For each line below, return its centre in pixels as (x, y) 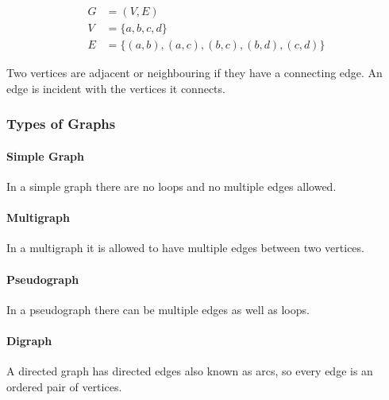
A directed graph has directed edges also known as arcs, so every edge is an (190, 371)
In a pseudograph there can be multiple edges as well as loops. (158, 309)
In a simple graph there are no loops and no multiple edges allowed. (171, 186)
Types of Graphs (61, 124)
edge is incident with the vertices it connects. (116, 88)
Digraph (29, 340)
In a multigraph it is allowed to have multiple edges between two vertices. (185, 248)
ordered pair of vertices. (64, 386)
